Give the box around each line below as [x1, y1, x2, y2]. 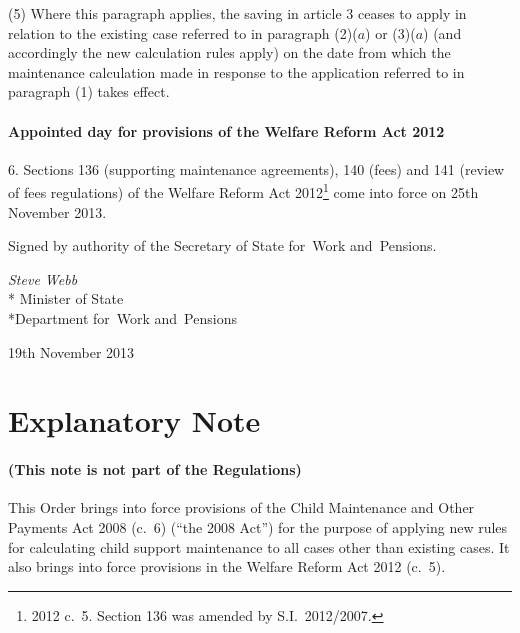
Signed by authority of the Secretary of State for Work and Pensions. [8, 235, 437, 256]
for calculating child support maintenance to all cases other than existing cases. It [8, 536, 510, 557]
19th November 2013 [8, 341, 135, 362]
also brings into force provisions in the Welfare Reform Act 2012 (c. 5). [8, 556, 446, 577]
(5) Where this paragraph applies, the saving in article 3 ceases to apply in [8, 3, 467, 23]
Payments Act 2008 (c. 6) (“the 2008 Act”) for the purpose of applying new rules [8, 516, 508, 537]
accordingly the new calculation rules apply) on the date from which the [8, 42, 451, 63]
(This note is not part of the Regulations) [8, 459, 302, 480]
